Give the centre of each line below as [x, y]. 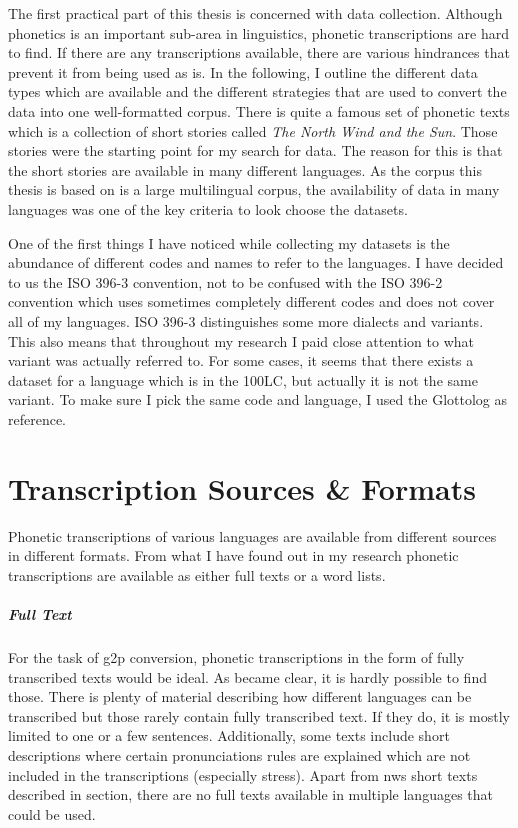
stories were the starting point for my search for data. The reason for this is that [255, 150]
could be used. [52, 813]
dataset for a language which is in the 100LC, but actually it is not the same [243, 379]
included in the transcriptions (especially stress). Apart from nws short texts [243, 774]
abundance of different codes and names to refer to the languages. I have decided [256, 262]
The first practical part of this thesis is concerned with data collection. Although [255, 13]
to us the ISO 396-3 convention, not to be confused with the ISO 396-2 [225, 281]
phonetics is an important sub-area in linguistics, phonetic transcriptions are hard [258, 32]
